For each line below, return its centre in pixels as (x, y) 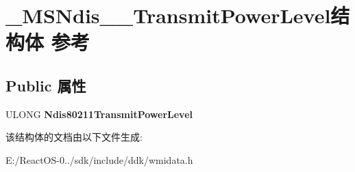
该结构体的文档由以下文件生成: (74, 137)
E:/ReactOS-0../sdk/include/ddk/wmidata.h (99, 159)
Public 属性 (46, 85)
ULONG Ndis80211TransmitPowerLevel (99, 114)
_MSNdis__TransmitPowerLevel (168, 15)
